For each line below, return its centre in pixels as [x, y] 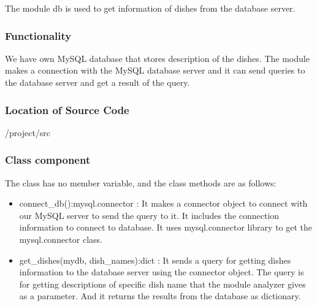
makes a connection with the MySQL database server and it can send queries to [155, 70]
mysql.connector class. [61, 239]
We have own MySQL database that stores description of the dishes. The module [157, 58]
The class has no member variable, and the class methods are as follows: [141, 182]
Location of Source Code [67, 109]
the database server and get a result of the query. [97, 82]
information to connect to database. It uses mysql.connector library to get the [166, 227]
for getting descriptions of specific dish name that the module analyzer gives [162, 284]
